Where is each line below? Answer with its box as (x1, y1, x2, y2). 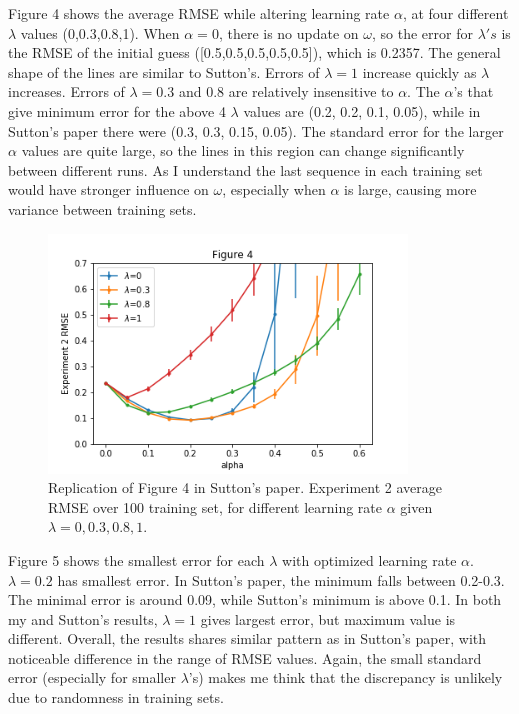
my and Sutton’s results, (8, 608, 158, 629)
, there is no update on (218, 22, 359, 43)
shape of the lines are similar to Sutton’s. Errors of (8, 61, 320, 82)
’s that (453, 81, 494, 102)
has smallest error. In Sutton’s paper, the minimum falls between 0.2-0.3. (57, 569, 505, 590)
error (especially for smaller (8, 667, 176, 688)
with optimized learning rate (282, 549, 457, 570)
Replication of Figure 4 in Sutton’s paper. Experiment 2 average (48, 477, 443, 498)
